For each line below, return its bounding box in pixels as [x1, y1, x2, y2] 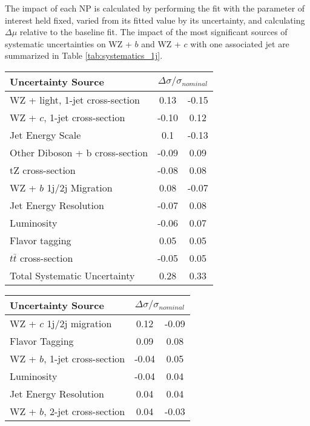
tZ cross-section [10, 162, 76, 177]
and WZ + [141, 37, 181, 50]
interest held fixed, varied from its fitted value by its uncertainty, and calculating [5, 13, 305, 26]
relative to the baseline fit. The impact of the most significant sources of [19, 25, 288, 38]
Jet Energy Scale [10, 127, 81, 142]
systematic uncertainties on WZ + [5, 37, 132, 50]
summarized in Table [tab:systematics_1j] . [5, 49, 163, 62]
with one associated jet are [190, 37, 289, 50]
